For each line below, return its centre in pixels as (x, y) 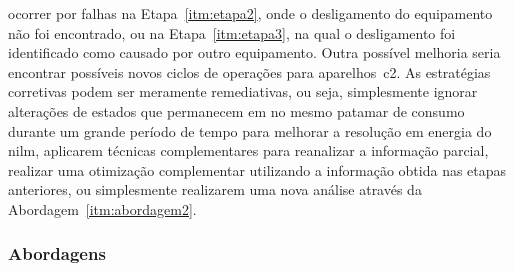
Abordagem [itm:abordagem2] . (102, 208)
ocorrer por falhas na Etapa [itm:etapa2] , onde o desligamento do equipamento (250, 13)
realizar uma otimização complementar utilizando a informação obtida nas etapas (257, 169)
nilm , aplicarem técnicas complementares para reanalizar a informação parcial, (248, 150)
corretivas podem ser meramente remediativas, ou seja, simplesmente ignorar (243, 91)
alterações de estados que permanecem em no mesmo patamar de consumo (236, 110)
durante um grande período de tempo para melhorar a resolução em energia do (250, 130)
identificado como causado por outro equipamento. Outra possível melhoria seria (254, 52)
